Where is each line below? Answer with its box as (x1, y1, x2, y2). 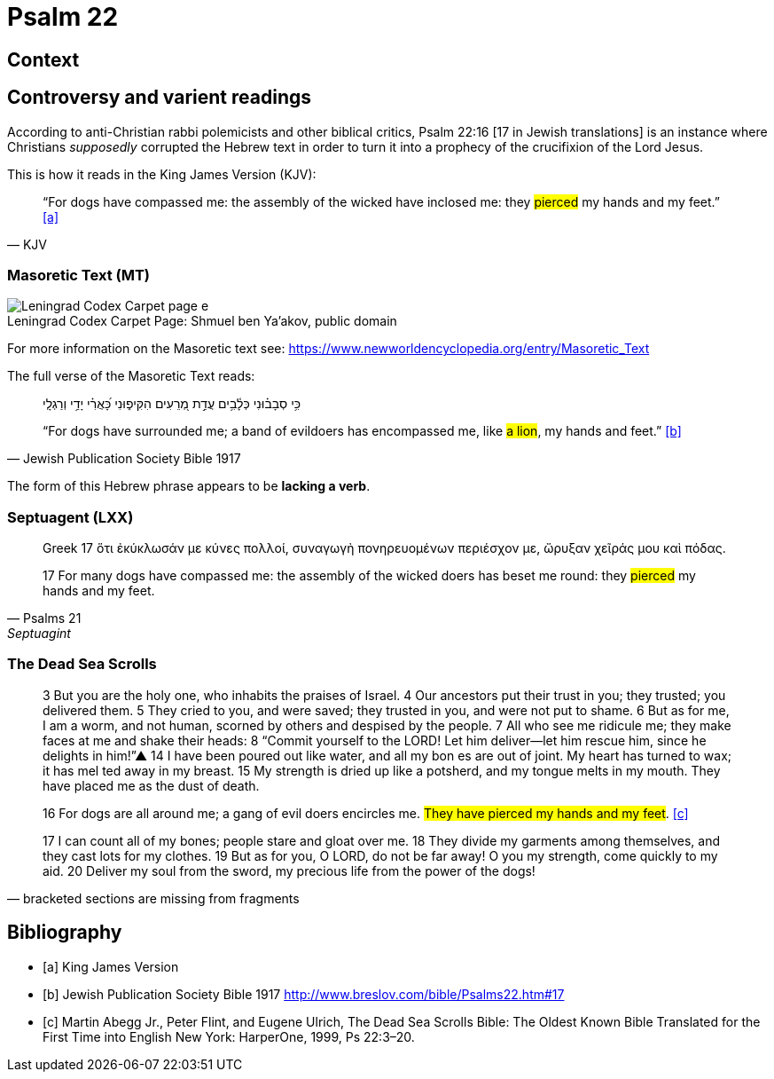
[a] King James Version (43, 958, 179, 974)
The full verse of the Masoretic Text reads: (7, 368, 255, 384)
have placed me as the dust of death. (43, 777, 260, 793)
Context (7, 48, 80, 71)
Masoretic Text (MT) (7, 265, 151, 284)
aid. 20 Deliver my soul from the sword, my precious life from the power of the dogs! (43, 862, 536, 878)
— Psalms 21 (7, 610, 82, 626)
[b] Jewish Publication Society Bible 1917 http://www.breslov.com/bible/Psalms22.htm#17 (43, 986, 565, 1002)
